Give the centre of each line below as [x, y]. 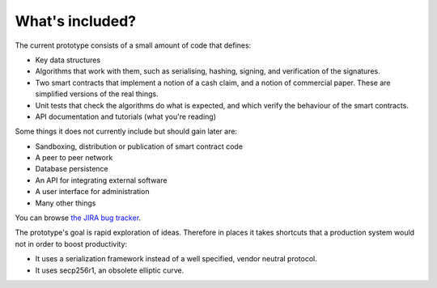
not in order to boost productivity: [71, 244]
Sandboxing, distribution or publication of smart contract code [139, 146]
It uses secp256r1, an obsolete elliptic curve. [110, 270]
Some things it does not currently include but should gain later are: [126, 131]
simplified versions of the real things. [97, 94]
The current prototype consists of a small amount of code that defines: [133, 45]
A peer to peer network [74, 158]
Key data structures [68, 60]
